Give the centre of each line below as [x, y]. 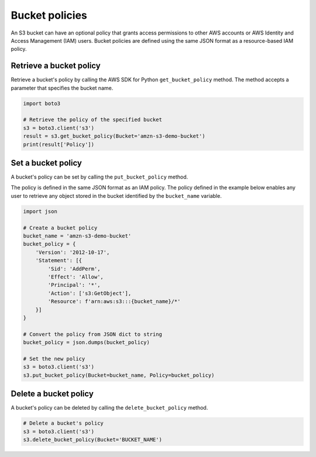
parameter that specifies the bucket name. [62, 88]
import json [40, 211]
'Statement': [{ [59, 261]
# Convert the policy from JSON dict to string [92, 334]
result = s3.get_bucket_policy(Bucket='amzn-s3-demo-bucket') [114, 136]
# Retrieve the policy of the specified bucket [92, 120]
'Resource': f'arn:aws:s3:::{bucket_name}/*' [114, 302]
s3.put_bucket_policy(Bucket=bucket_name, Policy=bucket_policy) [119, 375]
